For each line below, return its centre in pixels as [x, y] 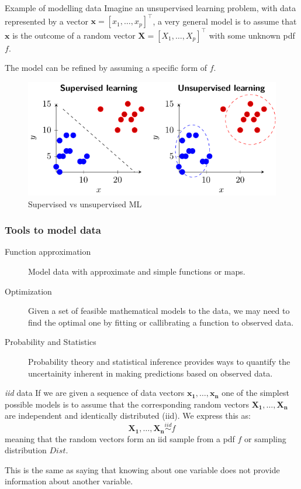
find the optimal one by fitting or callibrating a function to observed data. [161, 322]
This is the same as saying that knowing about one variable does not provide [142, 469]
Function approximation [48, 252]
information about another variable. [69, 481]
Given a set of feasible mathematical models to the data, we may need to [159, 311]
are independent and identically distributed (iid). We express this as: [128, 416]
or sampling [265, 438]
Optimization [28, 291]
